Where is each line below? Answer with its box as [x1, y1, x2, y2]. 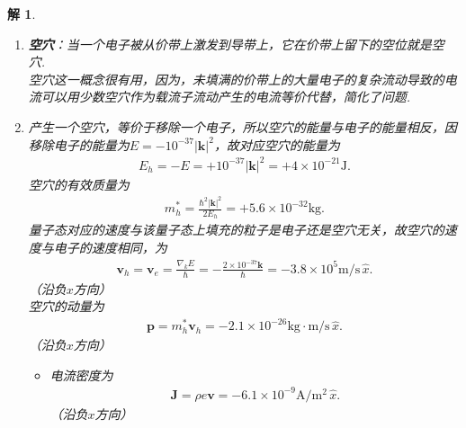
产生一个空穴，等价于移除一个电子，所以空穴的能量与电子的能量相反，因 [28, 117, 457, 136]
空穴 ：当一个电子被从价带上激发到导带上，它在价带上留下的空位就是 [28, 34, 432, 53]
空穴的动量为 [28, 297, 104, 316]
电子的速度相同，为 [53, 238, 167, 257]
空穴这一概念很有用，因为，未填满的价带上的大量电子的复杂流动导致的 [28, 69, 444, 88]
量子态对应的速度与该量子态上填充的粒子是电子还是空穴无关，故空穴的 [28, 220, 444, 239]
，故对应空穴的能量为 [213, 135, 340, 154]
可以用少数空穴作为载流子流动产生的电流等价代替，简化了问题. [40, 87, 411, 106]
